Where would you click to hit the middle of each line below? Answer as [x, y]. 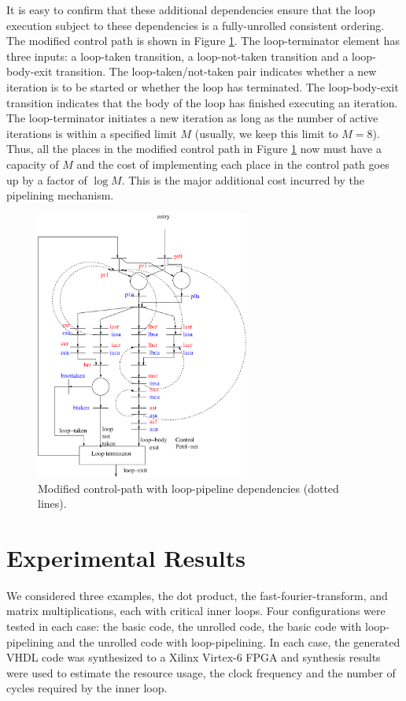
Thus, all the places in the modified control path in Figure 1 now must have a [194, 149]
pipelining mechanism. [60, 195]
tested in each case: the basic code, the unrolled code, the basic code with [184, 626]
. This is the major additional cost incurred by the [243, 179]
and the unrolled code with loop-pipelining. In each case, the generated [229, 641]
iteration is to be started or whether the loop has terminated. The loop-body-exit [203, 86]
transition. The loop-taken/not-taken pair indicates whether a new [216, 71]
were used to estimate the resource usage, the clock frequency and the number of [201, 672]
